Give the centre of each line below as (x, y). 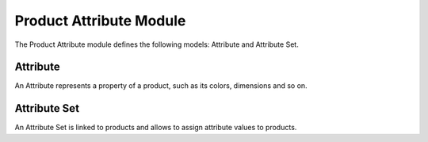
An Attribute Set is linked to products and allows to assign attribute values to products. (156, 128)
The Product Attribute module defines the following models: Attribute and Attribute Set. (157, 44)
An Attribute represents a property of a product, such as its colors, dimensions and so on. (161, 86)
